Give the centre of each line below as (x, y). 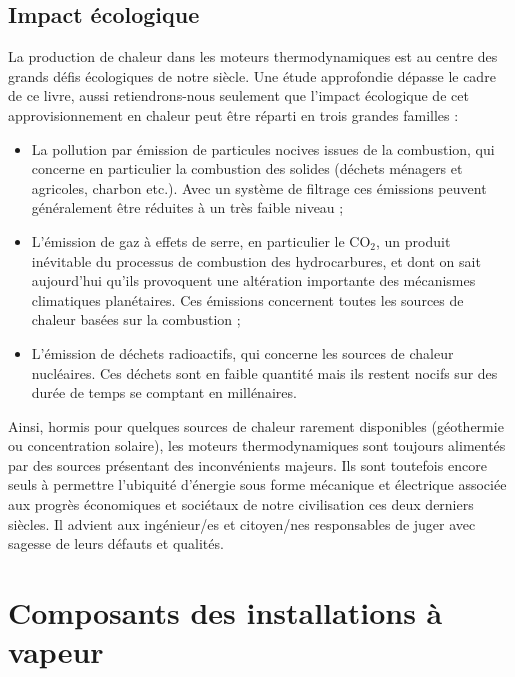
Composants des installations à (225, 612)
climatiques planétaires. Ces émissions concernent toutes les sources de (247, 299)
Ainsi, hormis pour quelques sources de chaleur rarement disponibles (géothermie (256, 425)
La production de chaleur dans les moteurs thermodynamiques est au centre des (253, 56)
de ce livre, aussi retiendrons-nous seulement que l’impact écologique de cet (238, 95)
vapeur (56, 651)
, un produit (413, 240)
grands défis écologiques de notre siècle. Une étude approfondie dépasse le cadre (252, 75)
